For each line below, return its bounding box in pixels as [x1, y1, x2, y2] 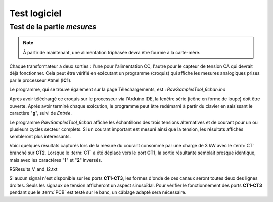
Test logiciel [9, 8, 62, 19]
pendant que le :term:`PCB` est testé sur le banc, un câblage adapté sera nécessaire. [9, 189, 187, 195]
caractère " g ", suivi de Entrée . [9, 110, 72, 116]
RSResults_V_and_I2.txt [9, 166, 58, 172]
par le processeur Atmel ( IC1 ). [9, 77, 72, 83]
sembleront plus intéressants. [9, 133, 71, 139]
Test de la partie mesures [9, 22, 96, 31]
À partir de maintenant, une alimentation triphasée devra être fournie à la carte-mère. [23, 49, 201, 55]
